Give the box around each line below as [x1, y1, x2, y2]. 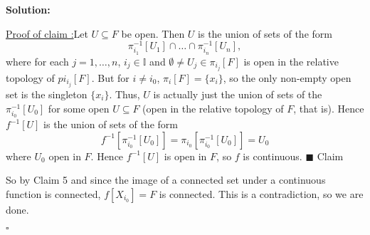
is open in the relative [243, 53, 339, 68]
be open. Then [121, 26, 185, 41]
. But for [91, 70, 129, 85]
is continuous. [243, 148, 302, 163]
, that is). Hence [293, 100, 364, 115]
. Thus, [109, 87, 140, 102]
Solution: [6, 2, 51, 16]
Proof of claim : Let [6, 26, 88, 41]
